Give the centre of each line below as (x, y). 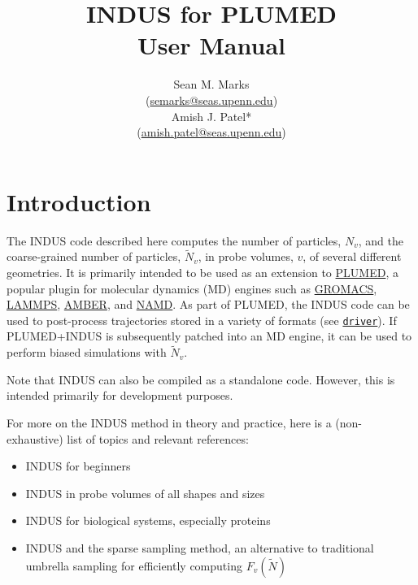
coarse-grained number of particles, (94, 256)
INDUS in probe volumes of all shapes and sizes (145, 493)
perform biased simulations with (87, 352)
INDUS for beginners (78, 466)
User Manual (211, 45)
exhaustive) (35, 438)
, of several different (352, 256)
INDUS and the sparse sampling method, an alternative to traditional (200, 548)
